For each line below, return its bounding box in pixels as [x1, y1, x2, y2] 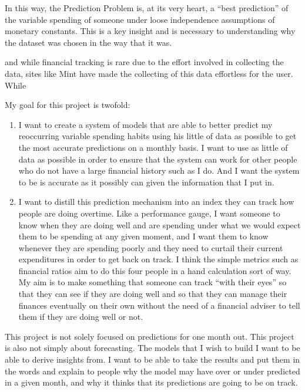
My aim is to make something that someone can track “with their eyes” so [18, 276, 287, 288]
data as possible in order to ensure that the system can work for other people [18, 153, 297, 165]
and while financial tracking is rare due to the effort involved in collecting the [5, 56, 284, 68]
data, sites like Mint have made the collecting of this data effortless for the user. [5, 67, 293, 79]
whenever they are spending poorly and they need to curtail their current [18, 241, 283, 254]
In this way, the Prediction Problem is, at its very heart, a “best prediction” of [5, 2, 289, 13]
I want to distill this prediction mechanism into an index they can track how [18, 195, 294, 208]
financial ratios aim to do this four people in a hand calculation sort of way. [18, 264, 291, 276]
